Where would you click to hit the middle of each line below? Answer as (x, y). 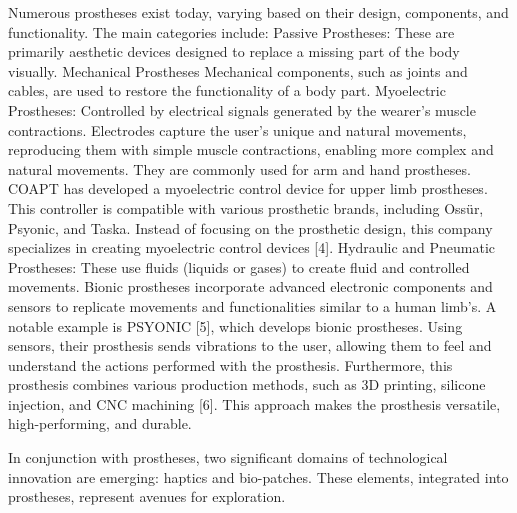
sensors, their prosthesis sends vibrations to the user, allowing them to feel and (250, 345)
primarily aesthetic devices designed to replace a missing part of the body (234, 51)
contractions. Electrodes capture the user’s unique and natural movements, (237, 129)
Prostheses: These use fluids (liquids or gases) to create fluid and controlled (239, 266)
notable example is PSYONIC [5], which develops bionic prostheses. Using (235, 325)
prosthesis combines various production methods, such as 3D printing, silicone (247, 384)
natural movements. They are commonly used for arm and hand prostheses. (239, 168)
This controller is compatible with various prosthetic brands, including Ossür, (246, 207)
